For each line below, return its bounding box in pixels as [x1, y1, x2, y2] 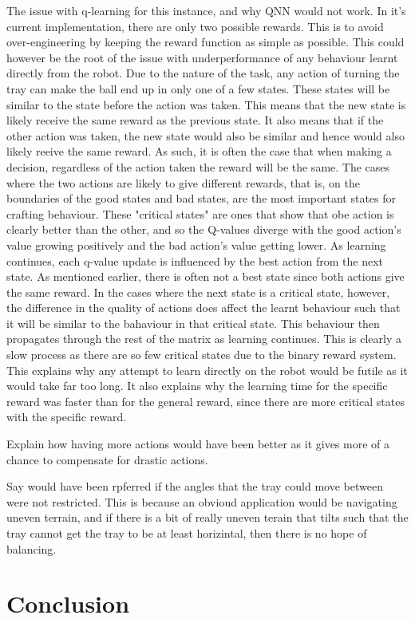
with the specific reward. [6, 408, 127, 425]
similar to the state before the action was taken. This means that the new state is [6, 96, 406, 112]
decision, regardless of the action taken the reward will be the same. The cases [6, 158, 390, 175]
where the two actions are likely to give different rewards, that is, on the [6, 174, 360, 191]
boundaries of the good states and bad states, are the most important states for [6, 190, 397, 207]
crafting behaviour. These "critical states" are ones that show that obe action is [6, 205, 394, 222]
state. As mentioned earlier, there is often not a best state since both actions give [6, 268, 405, 285]
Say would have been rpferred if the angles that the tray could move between [6, 478, 383, 495]
